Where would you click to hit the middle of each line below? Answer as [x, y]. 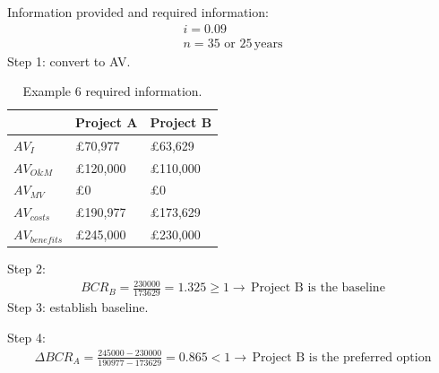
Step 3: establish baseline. [78, 307]
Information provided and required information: [138, 12]
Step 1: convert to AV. [69, 61]
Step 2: [26, 269]
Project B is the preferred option [342, 357]
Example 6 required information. [112, 91]
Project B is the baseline [318, 288]
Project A [107, 121]
